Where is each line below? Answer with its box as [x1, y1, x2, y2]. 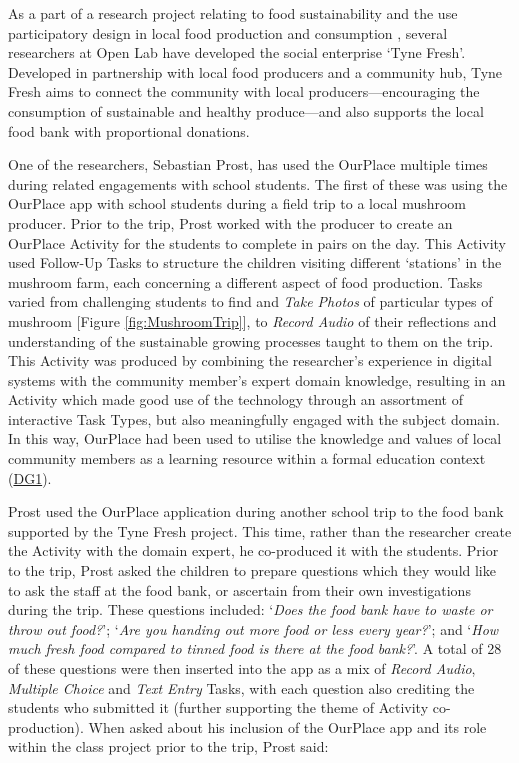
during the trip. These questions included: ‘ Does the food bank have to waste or [8, 599, 493, 620]
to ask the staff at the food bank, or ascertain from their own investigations [8, 579, 471, 600]
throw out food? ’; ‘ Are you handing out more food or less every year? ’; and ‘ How [8, 618, 499, 639]
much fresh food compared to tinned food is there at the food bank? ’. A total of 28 [8, 638, 502, 659]
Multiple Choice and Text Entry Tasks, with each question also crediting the [8, 677, 475, 698]
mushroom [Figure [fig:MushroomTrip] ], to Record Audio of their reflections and [8, 310, 497, 331]
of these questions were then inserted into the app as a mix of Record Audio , [8, 658, 476, 678]
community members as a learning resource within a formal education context [8, 448, 486, 469]
